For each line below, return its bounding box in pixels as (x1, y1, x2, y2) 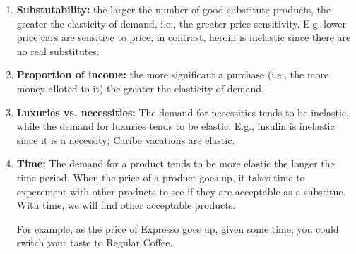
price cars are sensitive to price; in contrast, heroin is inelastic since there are (16, 30, 351, 44)
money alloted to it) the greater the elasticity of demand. (16, 80, 264, 95)
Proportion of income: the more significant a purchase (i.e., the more (16, 67, 329, 82)
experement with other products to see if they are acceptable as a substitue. (16, 183, 346, 198)
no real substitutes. (16, 43, 100, 58)
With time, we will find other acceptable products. (16, 198, 236, 212)
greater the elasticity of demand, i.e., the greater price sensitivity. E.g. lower (16, 16, 346, 30)
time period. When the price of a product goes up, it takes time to (16, 169, 305, 184)
